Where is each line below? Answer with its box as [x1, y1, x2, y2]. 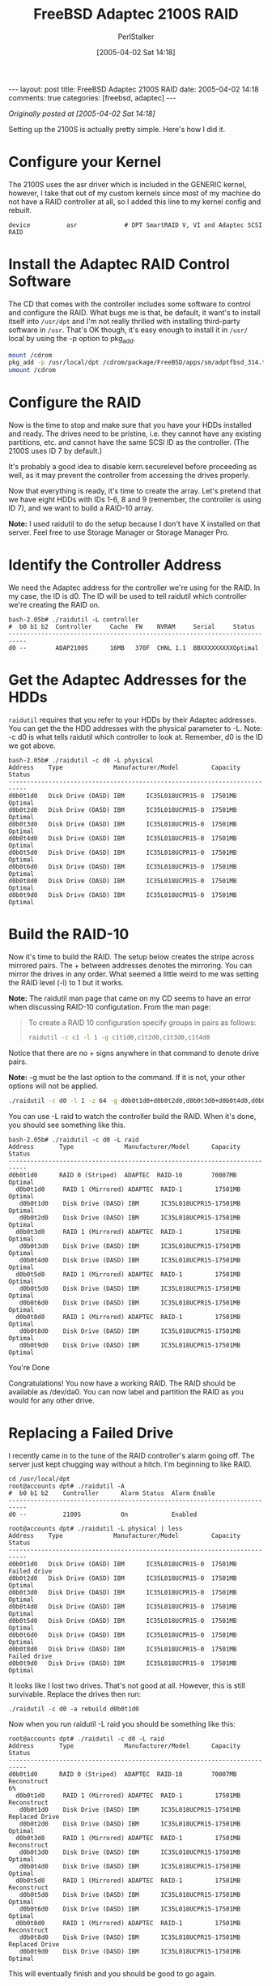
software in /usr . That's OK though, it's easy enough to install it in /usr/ [8, 325, 249, 335]
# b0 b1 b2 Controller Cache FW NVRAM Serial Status [8, 623, 255, 631]
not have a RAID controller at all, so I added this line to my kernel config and [8, 196, 261, 207]
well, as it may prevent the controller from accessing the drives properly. [8, 471, 250, 480]
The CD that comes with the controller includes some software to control [8, 299, 251, 309]
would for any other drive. [8, 1395, 95, 1405]
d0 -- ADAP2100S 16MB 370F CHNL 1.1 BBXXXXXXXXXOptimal [8, 644, 259, 652]
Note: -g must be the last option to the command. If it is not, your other [8, 1072, 245, 1082]
